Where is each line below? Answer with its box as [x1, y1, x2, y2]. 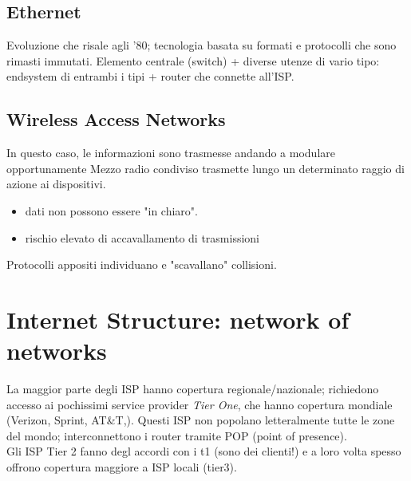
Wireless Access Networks [6, 107, 226, 132]
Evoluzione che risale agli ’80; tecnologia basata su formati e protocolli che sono [6, 37, 397, 53]
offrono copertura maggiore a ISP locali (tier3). [6, 459, 237, 475]
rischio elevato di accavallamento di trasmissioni [25, 229, 259, 246]
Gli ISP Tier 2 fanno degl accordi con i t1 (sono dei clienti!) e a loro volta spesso [6, 443, 401, 459]
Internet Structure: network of [6, 302, 350, 335]
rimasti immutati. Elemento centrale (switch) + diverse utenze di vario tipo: [6, 52, 380, 69]
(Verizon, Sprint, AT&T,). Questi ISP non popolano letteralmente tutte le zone [6, 412, 395, 428]
